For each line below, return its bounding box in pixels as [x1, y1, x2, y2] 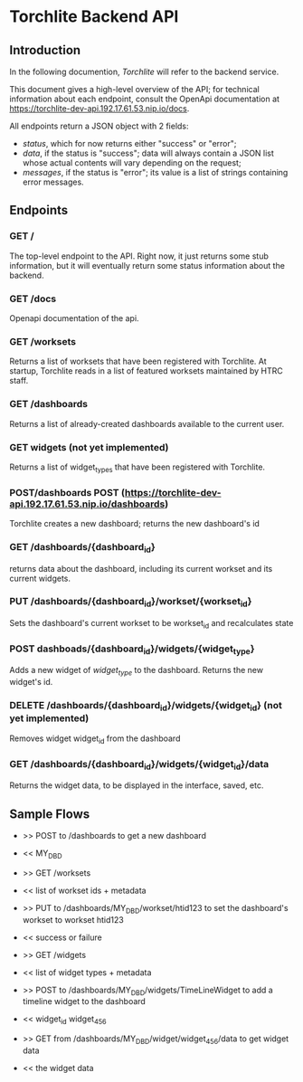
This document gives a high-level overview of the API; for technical [9, 84, 260, 94]
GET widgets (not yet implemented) [9, 441, 169, 453]
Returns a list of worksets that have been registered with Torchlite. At [9, 356, 267, 367]
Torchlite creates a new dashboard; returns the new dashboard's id [9, 517, 260, 528]
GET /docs [9, 292, 57, 305]
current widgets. [9, 573, 71, 584]
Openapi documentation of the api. [9, 312, 139, 323]
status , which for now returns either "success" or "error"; [22, 138, 237, 148]
